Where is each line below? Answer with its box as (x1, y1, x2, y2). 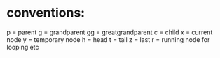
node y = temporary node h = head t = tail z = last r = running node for (6, 35, 210, 43)
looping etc (6, 43, 39, 51)
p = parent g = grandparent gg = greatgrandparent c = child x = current (6, 28, 213, 36)
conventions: (6, 5, 85, 21)
